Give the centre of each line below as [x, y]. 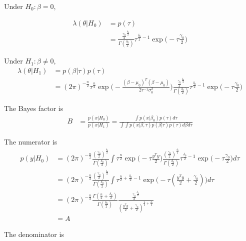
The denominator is [34, 234]
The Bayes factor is [34, 108]
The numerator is [31, 142]
